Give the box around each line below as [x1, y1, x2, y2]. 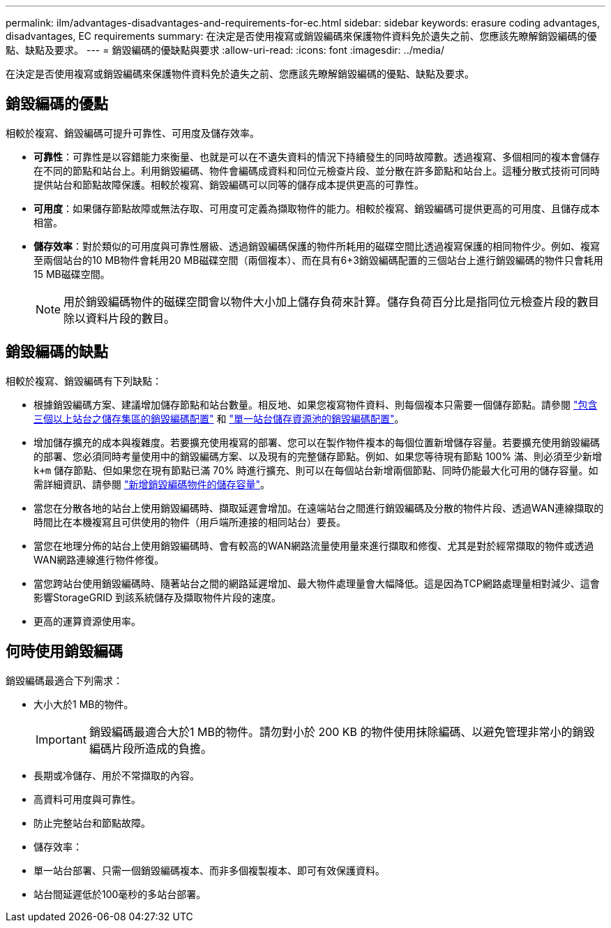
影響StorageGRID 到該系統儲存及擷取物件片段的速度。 [33, 591, 281, 603]
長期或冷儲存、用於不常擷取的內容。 [33, 769, 199, 781]
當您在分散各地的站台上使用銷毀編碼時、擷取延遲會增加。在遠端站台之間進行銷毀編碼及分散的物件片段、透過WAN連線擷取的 [33, 501, 604, 514]
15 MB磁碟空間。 [33, 267, 110, 280]
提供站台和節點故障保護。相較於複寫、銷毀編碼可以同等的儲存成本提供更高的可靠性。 [33, 178, 424, 191]
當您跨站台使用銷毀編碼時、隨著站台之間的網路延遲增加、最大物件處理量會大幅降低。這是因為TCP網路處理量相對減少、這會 [33, 577, 600, 589]
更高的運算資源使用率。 [33, 614, 141, 627]
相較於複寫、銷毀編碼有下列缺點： [6, 374, 162, 387]
